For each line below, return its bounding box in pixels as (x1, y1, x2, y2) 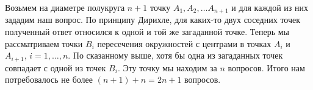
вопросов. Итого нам (228, 61, 305, 74)
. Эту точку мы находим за (117, 61, 217, 74)
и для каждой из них (231, 1, 309, 13)
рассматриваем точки (5, 37, 83, 50)
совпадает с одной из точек (5, 61, 106, 74)
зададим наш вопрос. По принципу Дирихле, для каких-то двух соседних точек (5, 13, 301, 26)
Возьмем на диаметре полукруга (5, 1, 125, 13)
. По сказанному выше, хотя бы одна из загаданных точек (68, 49, 283, 62)
